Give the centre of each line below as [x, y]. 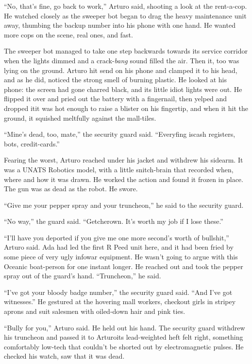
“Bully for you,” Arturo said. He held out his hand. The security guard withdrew [125, 327]
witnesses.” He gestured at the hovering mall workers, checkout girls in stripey [120, 301]
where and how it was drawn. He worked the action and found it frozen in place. [124, 179]
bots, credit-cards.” [32, 143]
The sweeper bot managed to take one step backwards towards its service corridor [126, 51]
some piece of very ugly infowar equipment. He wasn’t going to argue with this [121, 257]
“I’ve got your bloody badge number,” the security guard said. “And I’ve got [118, 292]
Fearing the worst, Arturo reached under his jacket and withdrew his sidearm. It [124, 160]
